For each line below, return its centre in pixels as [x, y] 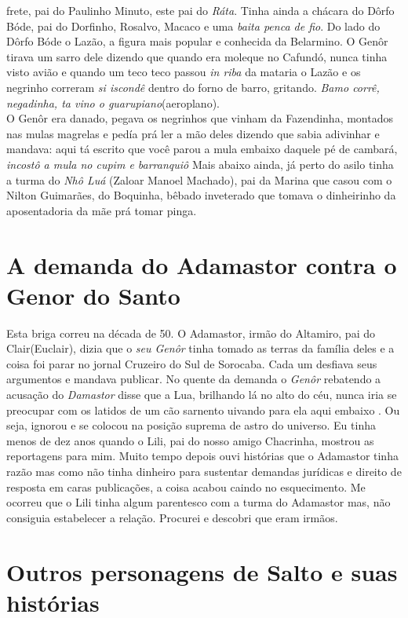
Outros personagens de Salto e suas [202, 571]
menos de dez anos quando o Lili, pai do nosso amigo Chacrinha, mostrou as [190, 440]
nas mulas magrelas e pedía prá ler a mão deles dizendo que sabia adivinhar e [193, 133]
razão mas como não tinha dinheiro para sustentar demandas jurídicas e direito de [204, 471]
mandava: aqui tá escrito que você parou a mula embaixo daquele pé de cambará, [202, 149]
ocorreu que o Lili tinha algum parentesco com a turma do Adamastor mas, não [199, 502]
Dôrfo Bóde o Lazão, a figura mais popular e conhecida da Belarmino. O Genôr [197, 41]
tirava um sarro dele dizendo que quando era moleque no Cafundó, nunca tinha [197, 56]
